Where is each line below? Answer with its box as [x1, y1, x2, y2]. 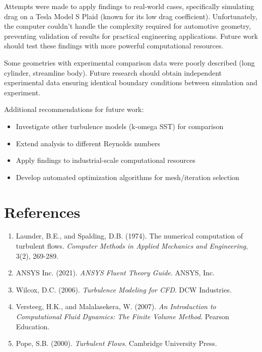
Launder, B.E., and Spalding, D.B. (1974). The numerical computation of [16, 230, 243, 241]
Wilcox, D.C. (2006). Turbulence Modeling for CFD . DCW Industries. [16, 284, 232, 295]
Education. [16, 321, 50, 331]
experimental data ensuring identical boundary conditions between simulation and [4, 77, 257, 88]
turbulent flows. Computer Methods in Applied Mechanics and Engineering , [16, 241, 248, 251]
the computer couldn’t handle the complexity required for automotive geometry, [4, 21, 251, 31]
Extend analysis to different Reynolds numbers [16, 138, 161, 148]
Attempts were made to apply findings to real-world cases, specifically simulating [4, 1, 254, 11]
